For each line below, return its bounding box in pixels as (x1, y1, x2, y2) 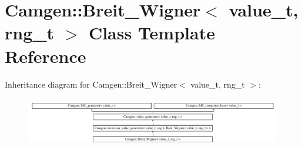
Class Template (88, 21, 215, 45)
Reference (5, 44, 86, 68)
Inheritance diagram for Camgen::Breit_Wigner (5, 78, 177, 90)
